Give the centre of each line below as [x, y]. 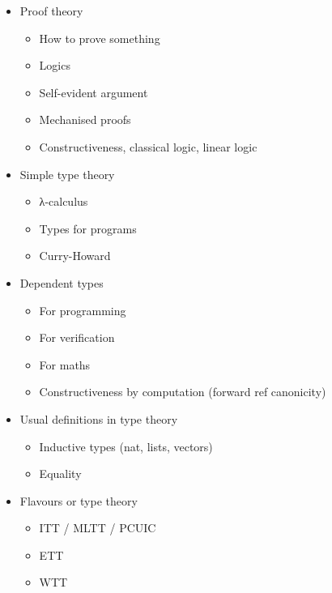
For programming [83, 310]
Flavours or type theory [79, 500]
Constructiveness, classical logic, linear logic [148, 146]
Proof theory [51, 11]
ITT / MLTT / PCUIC [98, 528]
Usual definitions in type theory [99, 418]
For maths [65, 364]
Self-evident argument [94, 92]
